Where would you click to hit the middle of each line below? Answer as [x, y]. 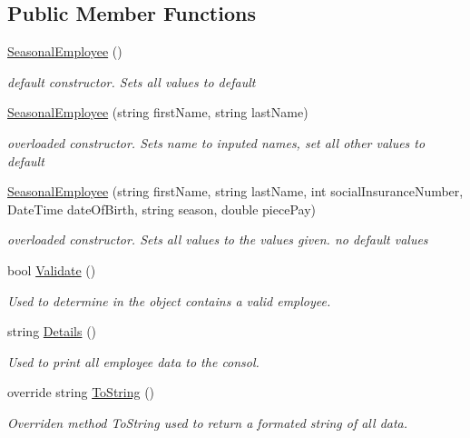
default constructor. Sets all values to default [132, 81]
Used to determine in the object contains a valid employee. [169, 300]
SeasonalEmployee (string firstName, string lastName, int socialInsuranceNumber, [235, 191]
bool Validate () [52, 269]
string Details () [52, 331]
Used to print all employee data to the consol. [133, 361]
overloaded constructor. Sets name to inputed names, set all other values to [216, 142]
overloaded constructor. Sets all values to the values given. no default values [218, 239]
